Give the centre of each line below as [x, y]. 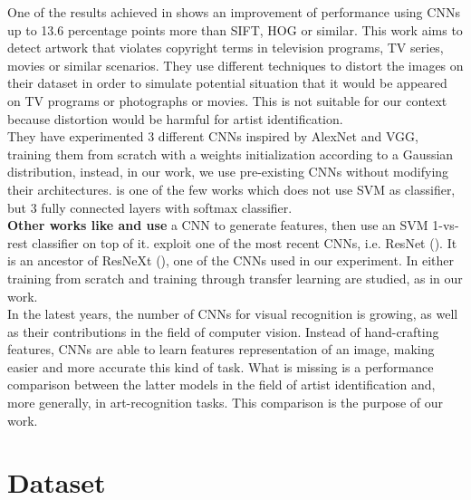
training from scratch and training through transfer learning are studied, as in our [235, 278]
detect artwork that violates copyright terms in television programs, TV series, [226, 48]
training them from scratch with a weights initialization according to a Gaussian [231, 154]
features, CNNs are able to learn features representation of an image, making [221, 349]
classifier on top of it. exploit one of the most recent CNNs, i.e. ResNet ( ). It [245, 242]
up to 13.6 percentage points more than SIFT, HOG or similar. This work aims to [235, 29]
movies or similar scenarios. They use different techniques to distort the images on [235, 65]
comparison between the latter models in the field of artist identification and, [221, 385]
